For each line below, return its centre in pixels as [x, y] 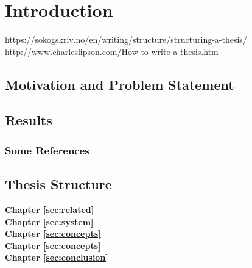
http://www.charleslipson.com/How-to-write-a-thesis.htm [112, 51]
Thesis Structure [58, 184]
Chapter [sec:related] [50, 209]
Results [29, 120]
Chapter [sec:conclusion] [57, 257]
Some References [47, 150]
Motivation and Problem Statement [120, 84]
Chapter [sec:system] [49, 221]
